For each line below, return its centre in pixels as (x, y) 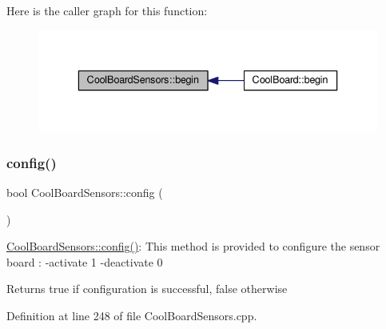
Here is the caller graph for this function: (107, 10)
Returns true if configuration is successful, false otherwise (147, 289)
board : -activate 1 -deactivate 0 (85, 261)
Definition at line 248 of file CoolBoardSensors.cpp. (132, 315)
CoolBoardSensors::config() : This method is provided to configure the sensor (193, 246)
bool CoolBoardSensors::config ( (85, 192)
